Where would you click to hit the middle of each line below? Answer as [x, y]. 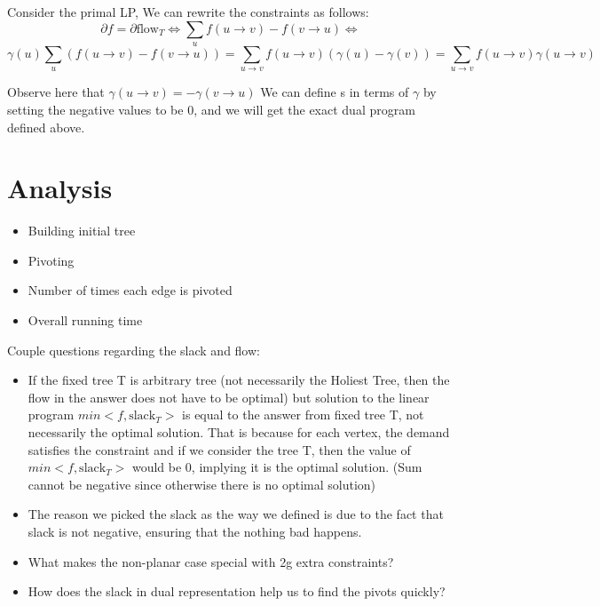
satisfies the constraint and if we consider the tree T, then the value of [219, 449]
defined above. [46, 127]
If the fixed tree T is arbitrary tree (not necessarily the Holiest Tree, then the [239, 380]
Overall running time [85, 320]
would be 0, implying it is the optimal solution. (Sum [277, 467]
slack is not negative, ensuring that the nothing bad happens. [195, 531]
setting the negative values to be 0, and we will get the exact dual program [211, 109]
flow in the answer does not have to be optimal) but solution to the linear [229, 397]
